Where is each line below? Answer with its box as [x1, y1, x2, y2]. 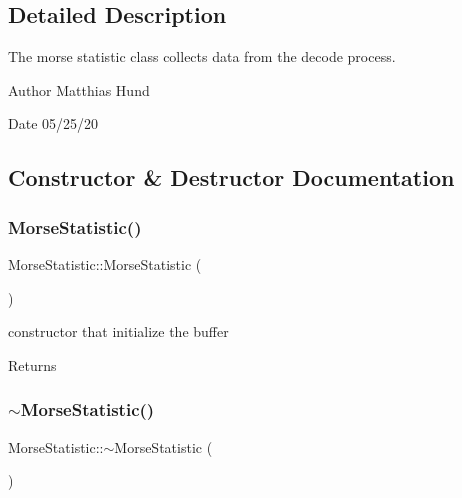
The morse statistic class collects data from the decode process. [8, 46, 396, 67]
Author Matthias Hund [8, 79, 150, 100]
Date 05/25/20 [8, 113, 99, 134]
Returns [8, 354, 57, 375]
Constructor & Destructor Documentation [8, 162, 455, 193]
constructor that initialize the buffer [8, 321, 229, 342]
